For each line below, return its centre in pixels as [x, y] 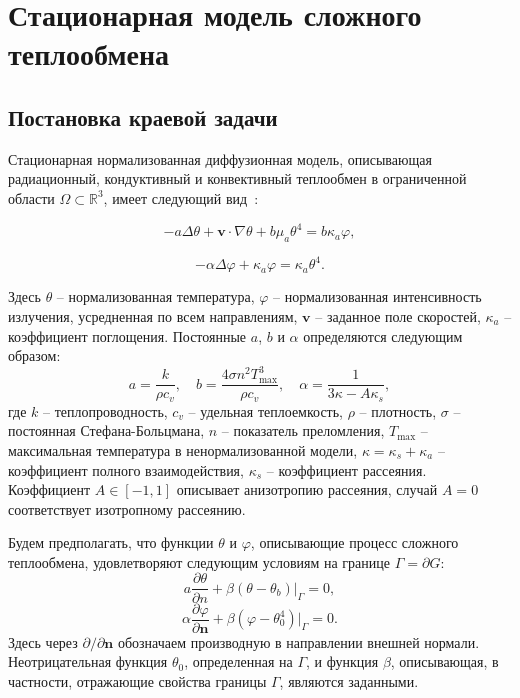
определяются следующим [383, 335]
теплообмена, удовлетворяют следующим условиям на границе [199, 561]
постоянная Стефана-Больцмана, [106, 430]
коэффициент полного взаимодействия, [126, 469]
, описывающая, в [444, 661]
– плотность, [398, 410]
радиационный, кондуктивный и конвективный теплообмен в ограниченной [237, 178]
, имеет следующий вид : [181, 197]
